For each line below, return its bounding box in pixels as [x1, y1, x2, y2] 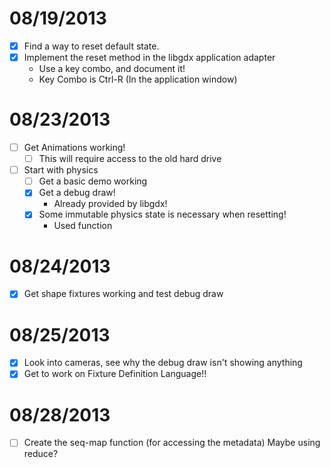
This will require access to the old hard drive [38, 153, 222, 165]
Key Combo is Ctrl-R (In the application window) [38, 73, 238, 86]
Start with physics [23, 164, 99, 176]
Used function [53, 220, 113, 232]
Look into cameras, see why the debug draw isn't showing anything [23, 357, 303, 369]
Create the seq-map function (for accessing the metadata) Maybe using [23, 437, 321, 449]
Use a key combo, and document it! [38, 63, 186, 75]
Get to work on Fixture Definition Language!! [23, 368, 207, 380]
